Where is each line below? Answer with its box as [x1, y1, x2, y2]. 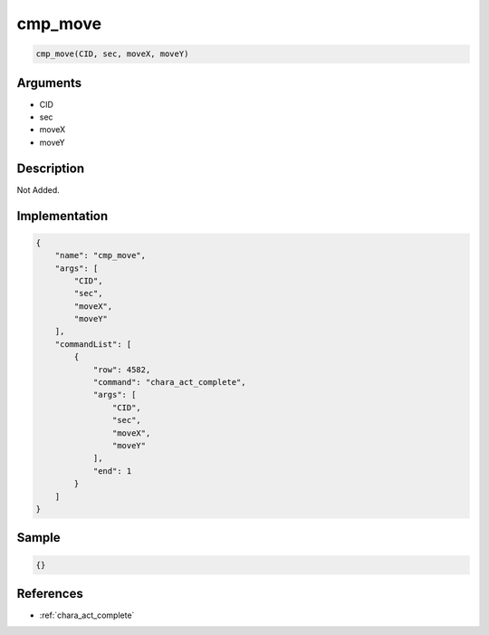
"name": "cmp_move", [54, 250, 147, 261]
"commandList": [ [54, 339, 132, 349]
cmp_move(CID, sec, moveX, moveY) [35, 49, 189, 59]
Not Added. [16, 184, 61, 195]
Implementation [16, 208, 109, 224]
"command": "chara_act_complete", [92, 377, 246, 388]
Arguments [16, 75, 82, 91]
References [16, 585, 83, 601]
